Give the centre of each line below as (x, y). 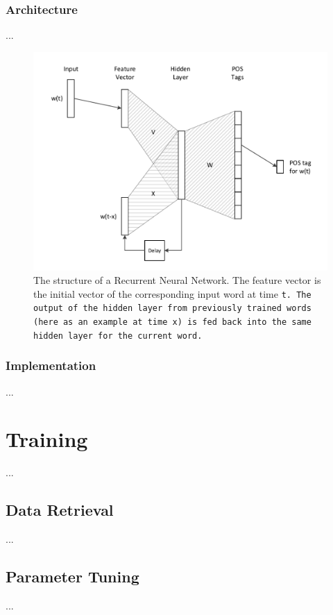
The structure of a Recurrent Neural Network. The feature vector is (177, 280)
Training (47, 439)
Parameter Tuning (72, 576)
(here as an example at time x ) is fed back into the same (172, 322)
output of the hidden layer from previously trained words (172, 309)
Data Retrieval (60, 510)
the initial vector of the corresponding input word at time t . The (172, 293)
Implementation (51, 365)
